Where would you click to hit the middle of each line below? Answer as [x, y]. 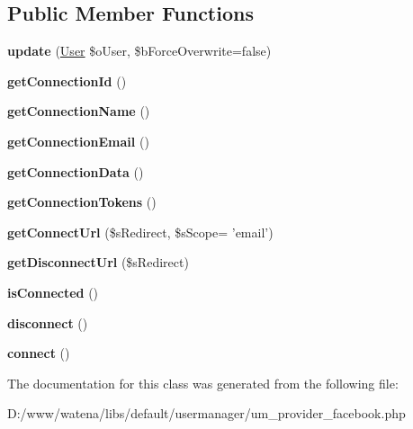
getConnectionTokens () [82, 202]
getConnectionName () [79, 111]
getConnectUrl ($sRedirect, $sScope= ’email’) [140, 232]
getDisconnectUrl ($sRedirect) [98, 262]
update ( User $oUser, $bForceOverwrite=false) [139, 51]
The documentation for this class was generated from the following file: [203, 383]
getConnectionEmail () [78, 141]
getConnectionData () [76, 171]
